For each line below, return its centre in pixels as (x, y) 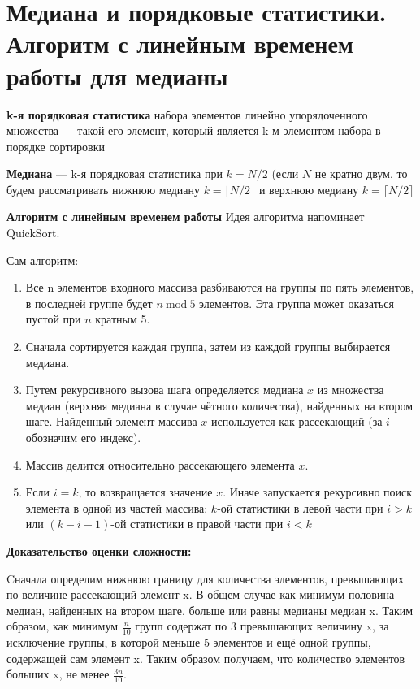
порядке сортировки (56, 146)
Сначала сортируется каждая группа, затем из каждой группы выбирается (208, 347)
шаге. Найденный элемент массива (111, 421)
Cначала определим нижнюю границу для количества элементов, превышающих (206, 578)
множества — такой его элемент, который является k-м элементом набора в (194, 130)
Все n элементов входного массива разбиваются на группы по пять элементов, (220, 287)
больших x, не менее (58, 674)
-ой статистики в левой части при (300, 507)
